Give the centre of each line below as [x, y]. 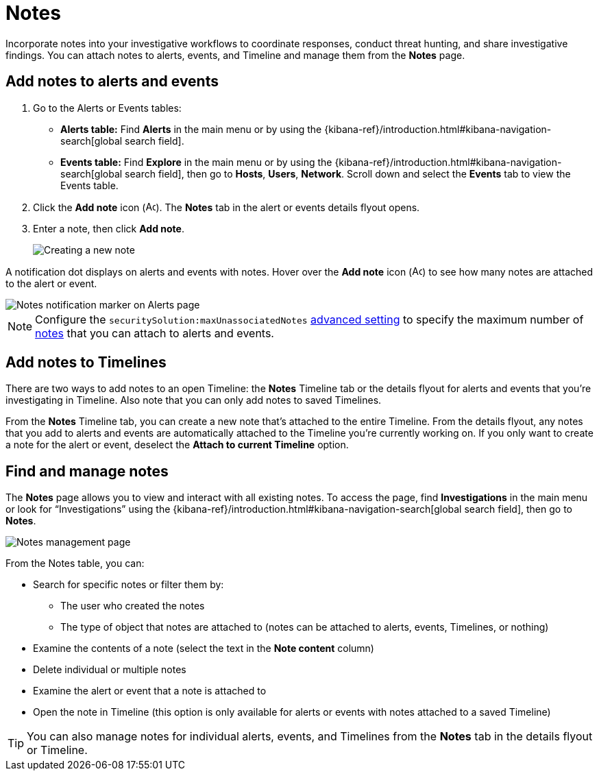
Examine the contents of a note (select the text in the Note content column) [204, 648]
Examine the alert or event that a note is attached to [150, 691]
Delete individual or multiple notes [110, 670]
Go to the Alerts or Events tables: [107, 108]
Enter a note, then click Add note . [109, 228]
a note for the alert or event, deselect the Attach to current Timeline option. [177, 445]
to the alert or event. [51, 283]
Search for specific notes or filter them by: [129, 585]
